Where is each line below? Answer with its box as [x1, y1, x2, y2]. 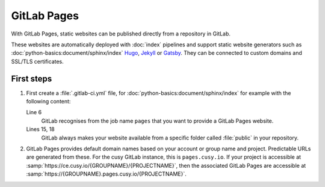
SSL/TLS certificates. [11, 58, 64, 65]
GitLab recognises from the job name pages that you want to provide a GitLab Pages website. [41, 117, 274, 124]
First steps [11, 73, 52, 84]
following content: [26, 98, 71, 105]
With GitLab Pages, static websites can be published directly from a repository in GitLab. [11, 30, 231, 37]
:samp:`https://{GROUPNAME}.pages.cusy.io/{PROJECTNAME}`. [26, 170, 187, 177]
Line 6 [26, 109, 42, 116]
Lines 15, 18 [26, 126, 55, 133]
